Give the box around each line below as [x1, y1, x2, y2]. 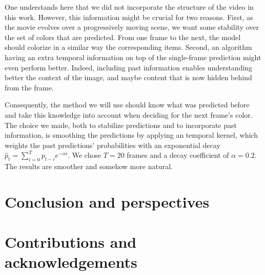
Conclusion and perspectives [5, 191, 210, 212]
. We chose [68, 150, 101, 160]
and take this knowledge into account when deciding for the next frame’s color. [5, 109, 253, 120]
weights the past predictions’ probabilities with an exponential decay [5, 139, 220, 150]
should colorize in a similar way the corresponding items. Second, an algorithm [5, 42, 252, 52]
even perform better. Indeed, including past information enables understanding [5, 62, 253, 72]
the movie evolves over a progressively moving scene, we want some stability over [5, 22, 259, 32]
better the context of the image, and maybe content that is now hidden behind [5, 72, 252, 83]
